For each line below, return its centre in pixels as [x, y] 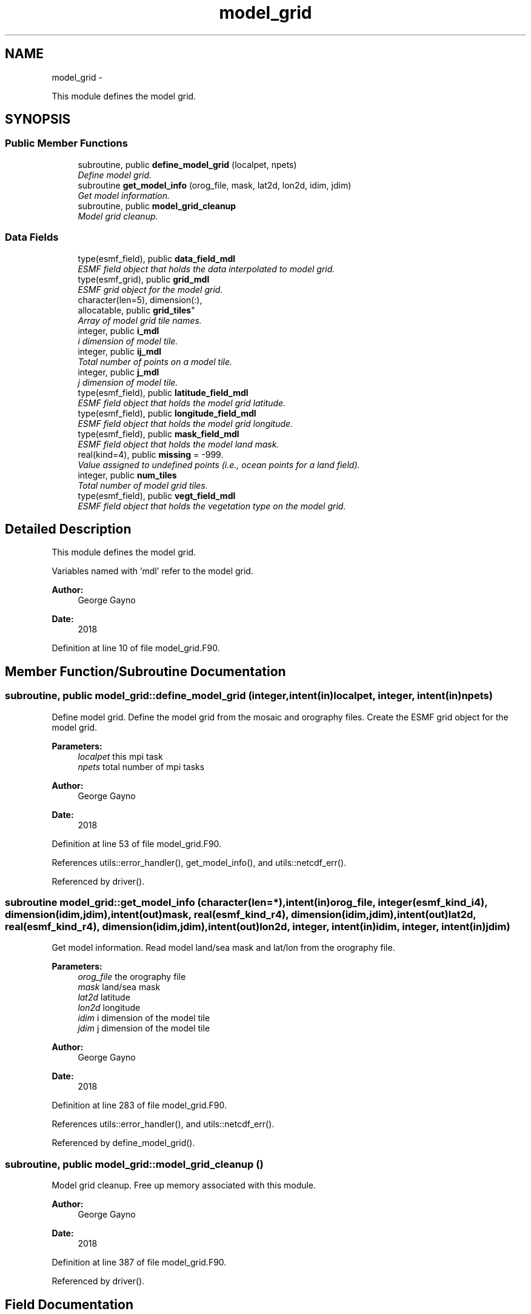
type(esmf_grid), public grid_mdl [144, 279]
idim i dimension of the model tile [144, 1018]
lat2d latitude [104, 997]
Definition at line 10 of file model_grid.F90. [136, 648]
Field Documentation [69, 1304]
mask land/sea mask [119, 987]
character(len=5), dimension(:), [140, 300]
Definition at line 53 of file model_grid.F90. [137, 843]
